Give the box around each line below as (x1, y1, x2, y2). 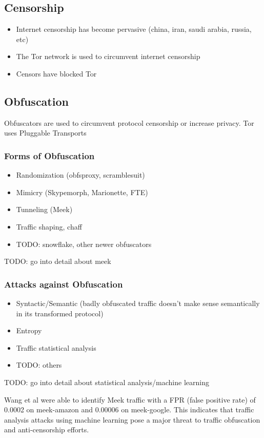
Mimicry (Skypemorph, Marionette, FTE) (16, 186, 148, 197)
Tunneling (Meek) (16, 204, 73, 215)
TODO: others (16, 359, 62, 370)
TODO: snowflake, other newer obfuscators (16, 238, 152, 249)
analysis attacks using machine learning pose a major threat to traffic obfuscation (4, 414, 260, 425)
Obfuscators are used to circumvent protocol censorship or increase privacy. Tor (4, 117, 254, 128)
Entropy (16, 325, 42, 336)
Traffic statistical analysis (16, 342, 96, 353)
